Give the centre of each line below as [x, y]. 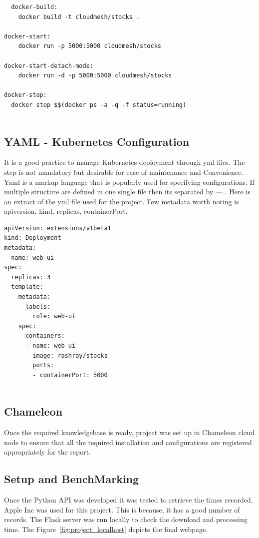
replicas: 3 [31, 277]
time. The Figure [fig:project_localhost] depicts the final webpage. [106, 529]
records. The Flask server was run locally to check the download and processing [126, 519]
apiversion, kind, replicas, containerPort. [66, 211]
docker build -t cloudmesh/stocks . [79, 17]
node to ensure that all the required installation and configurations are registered [128, 442]
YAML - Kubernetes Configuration [97, 141]
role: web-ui [54, 316]
